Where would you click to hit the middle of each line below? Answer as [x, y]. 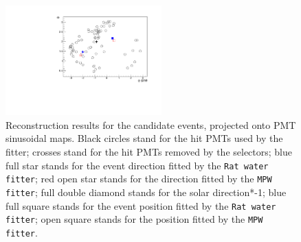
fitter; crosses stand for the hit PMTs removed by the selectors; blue [149, 152]
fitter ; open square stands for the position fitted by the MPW [134, 219]
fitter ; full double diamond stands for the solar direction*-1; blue [146, 192]
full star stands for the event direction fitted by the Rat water [137, 165]
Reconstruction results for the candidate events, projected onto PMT [151, 124]
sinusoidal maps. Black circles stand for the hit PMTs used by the [144, 138]
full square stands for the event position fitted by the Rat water [141, 205]
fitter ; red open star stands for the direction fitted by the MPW [139, 179]
